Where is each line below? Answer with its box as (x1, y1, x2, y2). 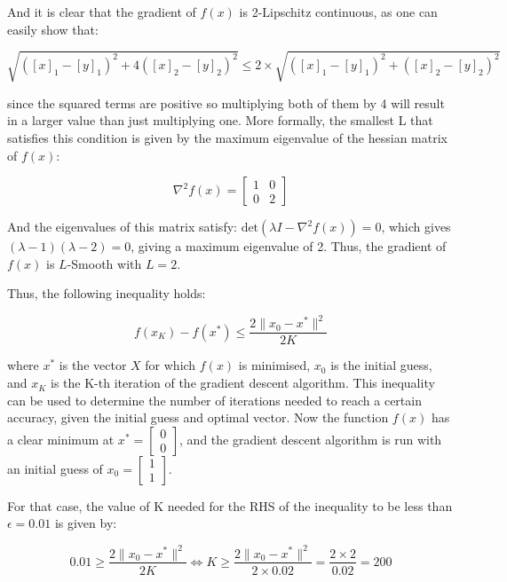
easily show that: (7, 20, 99, 38)
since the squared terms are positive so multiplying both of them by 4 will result (7, 93, 445, 112)
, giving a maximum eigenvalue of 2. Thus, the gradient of (131, 237, 447, 256)
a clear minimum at (7, 429, 115, 448)
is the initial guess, (330, 356, 432, 374)
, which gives (381, 217, 451, 236)
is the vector (59, 356, 127, 374)
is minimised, (238, 356, 311, 374)
